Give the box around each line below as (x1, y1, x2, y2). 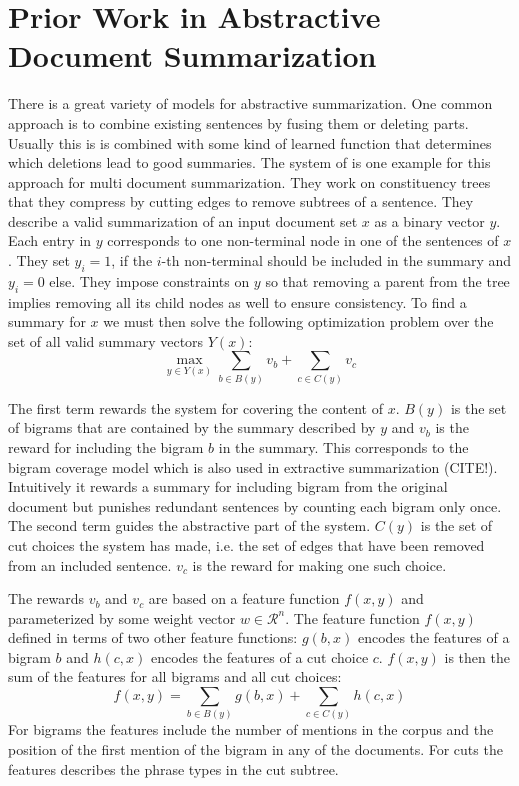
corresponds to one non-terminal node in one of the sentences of (107, 230, 499, 251)
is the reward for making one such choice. (192, 554, 447, 575)
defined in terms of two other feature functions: (8, 627, 298, 648)
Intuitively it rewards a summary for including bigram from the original (8, 476, 448, 497)
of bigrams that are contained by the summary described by (8, 417, 376, 438)
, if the (111, 250, 153, 271)
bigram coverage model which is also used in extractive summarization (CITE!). (8, 456, 498, 477)
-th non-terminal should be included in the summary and (161, 250, 512, 271)
